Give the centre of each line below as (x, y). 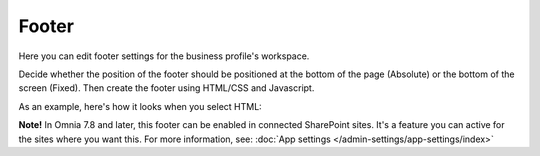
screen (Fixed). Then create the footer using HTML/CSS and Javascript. (166, 88)
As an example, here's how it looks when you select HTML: (140, 106)
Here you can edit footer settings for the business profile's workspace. (164, 56)
